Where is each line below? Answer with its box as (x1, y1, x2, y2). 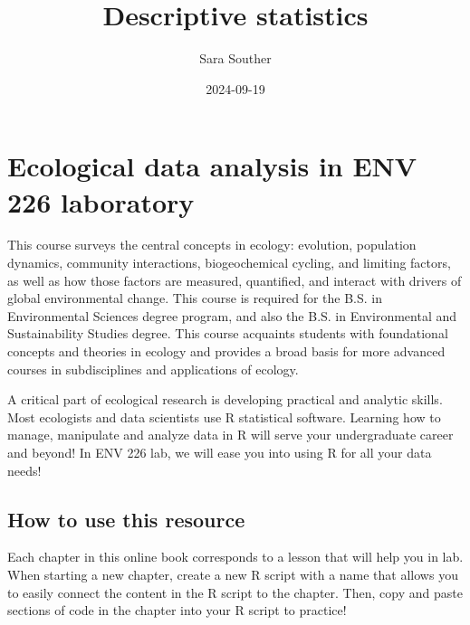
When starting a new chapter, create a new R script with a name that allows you (7, 564, 458, 583)
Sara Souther (199, 49, 272, 68)
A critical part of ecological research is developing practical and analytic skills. (7, 390, 443, 409)
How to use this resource (7, 505, 245, 533)
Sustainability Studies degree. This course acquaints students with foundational (7, 324, 448, 343)
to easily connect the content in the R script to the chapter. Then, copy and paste (7, 582, 463, 601)
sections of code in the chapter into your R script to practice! (7, 601, 347, 620)
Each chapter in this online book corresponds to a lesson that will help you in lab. (7, 547, 464, 566)
